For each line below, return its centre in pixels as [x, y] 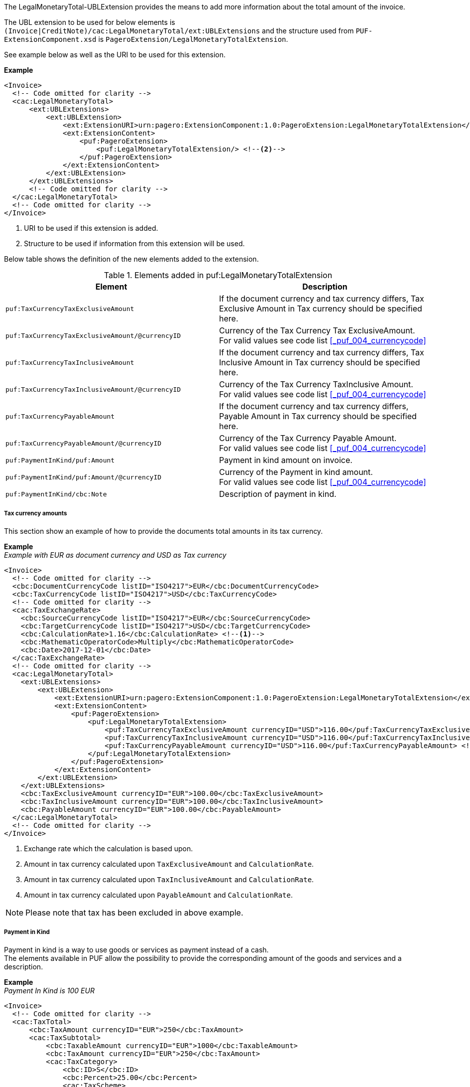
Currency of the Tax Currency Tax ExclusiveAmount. [317, 330]
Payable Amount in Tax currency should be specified [318, 416]
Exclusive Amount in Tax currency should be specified [321, 309]
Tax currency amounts [36, 514]
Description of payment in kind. [278, 494]
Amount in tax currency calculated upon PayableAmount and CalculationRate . [158, 895]
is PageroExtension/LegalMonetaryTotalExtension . [193, 39]
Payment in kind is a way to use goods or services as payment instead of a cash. [136, 949]
